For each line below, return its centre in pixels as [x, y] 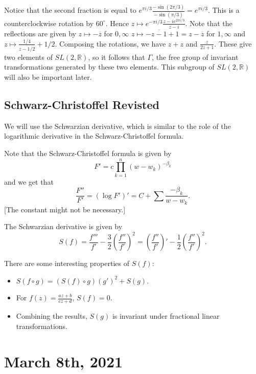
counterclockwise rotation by [49, 23]
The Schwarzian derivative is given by [63, 226]
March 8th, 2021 [64, 361]
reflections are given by [40, 33]
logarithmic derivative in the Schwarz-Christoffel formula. [94, 136]
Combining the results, [52, 316]
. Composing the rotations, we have [110, 43]
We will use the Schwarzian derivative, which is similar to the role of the [118, 126]
